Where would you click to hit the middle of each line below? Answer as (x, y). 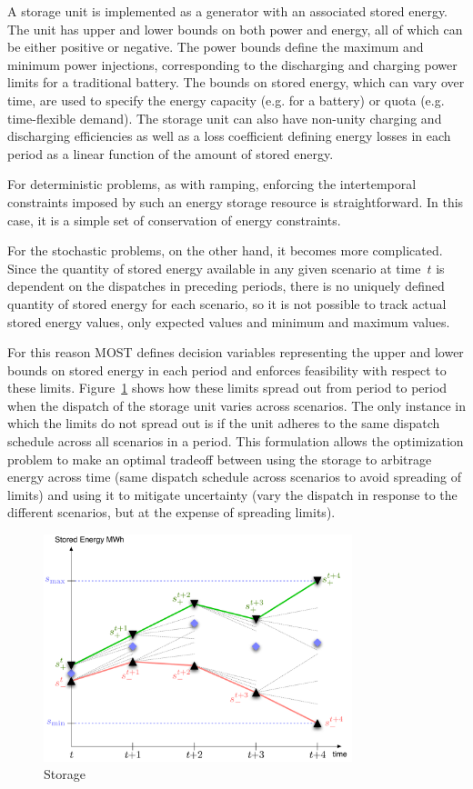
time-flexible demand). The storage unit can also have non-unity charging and (225, 118)
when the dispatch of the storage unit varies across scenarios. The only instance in (236, 405)
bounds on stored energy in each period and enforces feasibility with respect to (227, 370)
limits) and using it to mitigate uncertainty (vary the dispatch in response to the (232, 494)
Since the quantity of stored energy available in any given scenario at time (214, 268)
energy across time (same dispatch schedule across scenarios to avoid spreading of (235, 477)
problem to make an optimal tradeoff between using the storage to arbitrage (220, 459)
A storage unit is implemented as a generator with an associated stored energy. (228, 11)
